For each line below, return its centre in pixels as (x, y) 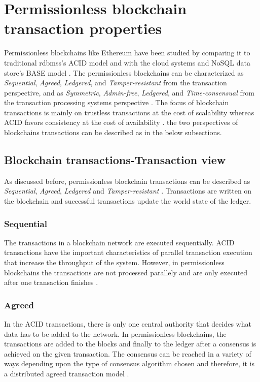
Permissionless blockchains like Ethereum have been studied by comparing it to (127, 53)
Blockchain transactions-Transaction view (115, 160)
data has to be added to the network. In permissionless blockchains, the (115, 333)
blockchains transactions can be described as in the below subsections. (113, 132)
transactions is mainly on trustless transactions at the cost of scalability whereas (129, 112)
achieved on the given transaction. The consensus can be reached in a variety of (128, 353)
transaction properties (83, 28)
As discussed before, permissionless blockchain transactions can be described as (127, 181)
